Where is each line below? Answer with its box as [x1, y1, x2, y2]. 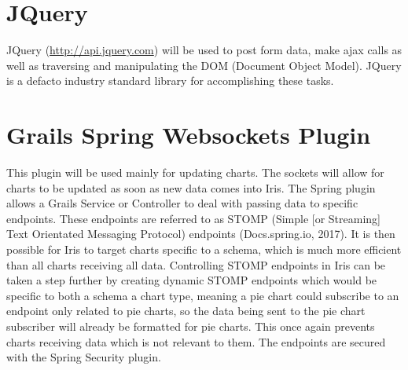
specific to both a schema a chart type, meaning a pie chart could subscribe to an [6, 287, 399, 303]
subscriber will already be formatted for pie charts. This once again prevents [6, 317, 375, 334]
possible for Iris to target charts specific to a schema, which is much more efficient [6, 241, 402, 257]
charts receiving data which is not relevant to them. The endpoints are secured [6, 333, 386, 350]
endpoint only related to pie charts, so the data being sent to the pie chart [6, 302, 366, 319]
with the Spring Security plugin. [6, 349, 161, 365]
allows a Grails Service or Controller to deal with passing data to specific [6, 195, 358, 211]
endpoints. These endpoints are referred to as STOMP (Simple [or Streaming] [6, 210, 380, 226]
